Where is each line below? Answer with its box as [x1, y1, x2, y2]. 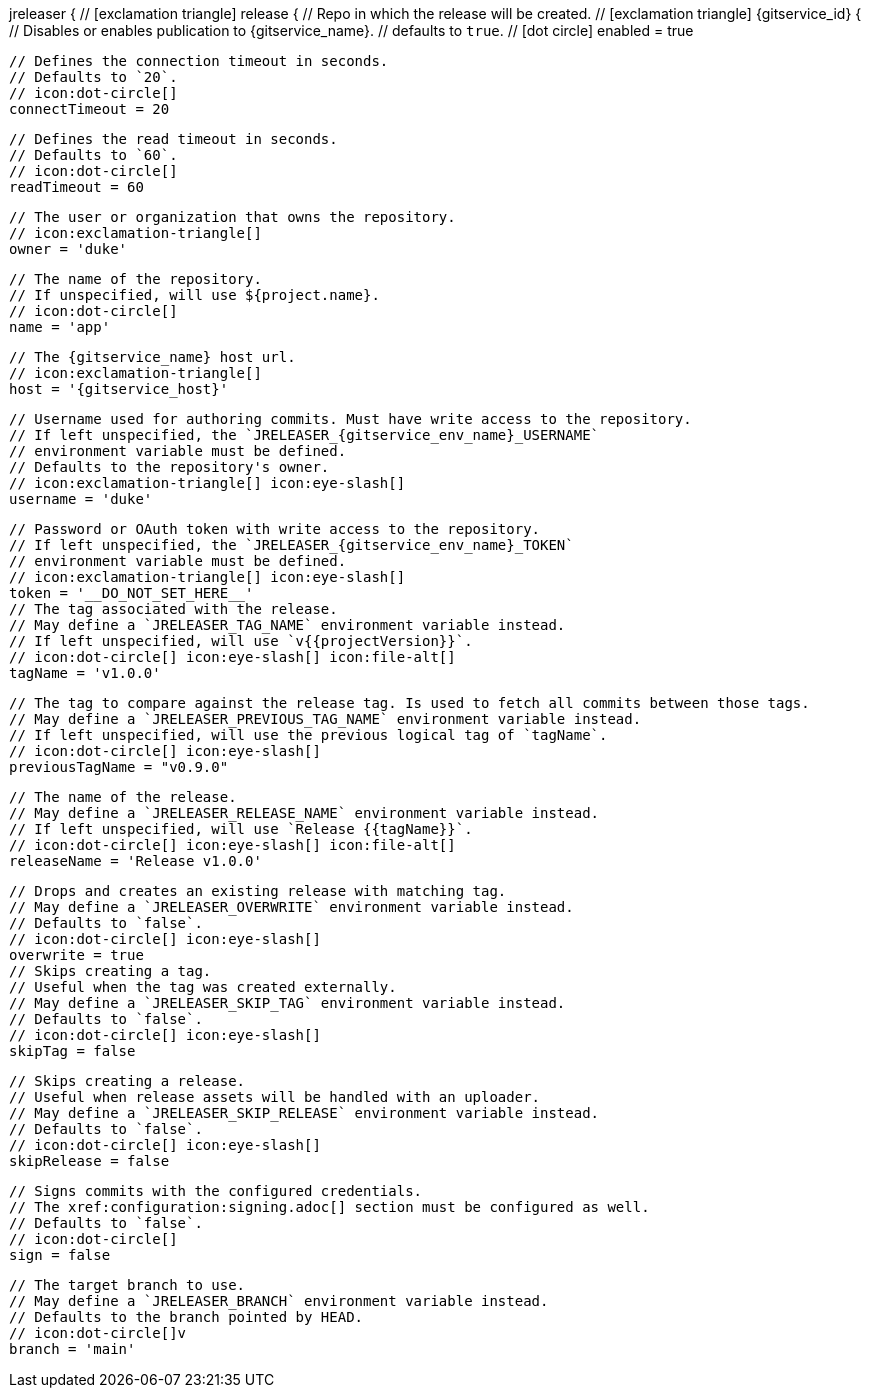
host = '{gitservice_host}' [9, 381, 229, 397]
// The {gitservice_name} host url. [9, 349, 296, 365]
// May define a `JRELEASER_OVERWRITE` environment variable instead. [9, 899, 574, 915]
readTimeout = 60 [9, 179, 144, 195]
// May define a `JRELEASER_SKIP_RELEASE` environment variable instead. [9, 1105, 600, 1121]
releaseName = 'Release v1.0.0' [9, 853, 262, 869]
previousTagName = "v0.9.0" [9, 759, 229, 775]
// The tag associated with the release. [9, 601, 338, 617]
